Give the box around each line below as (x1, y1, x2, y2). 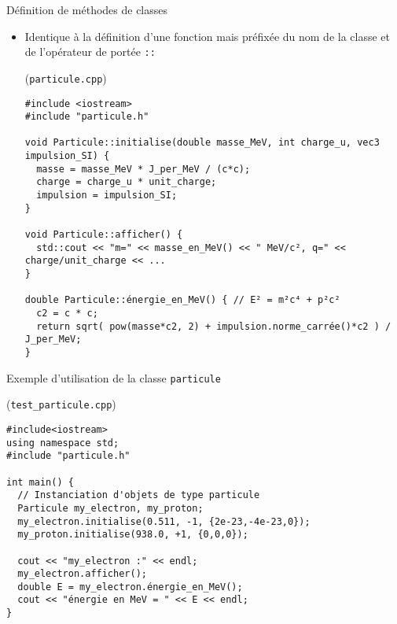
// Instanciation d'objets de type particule (17, 489, 260, 501)
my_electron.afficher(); (17, 568, 147, 580)
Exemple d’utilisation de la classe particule (6, 369, 221, 386)
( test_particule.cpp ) (6, 396, 116, 412)
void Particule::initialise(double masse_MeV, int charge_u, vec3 (24, 137, 380, 149)
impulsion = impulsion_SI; (36, 190, 178, 201)
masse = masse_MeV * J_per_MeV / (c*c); (36, 163, 251, 175)
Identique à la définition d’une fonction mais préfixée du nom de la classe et (24, 28, 391, 44)
